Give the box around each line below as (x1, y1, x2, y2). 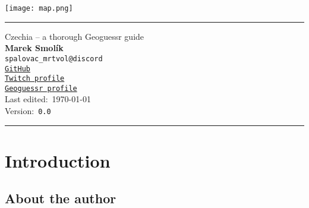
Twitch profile (5, 74, 65, 83)
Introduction (5, 148, 111, 172)
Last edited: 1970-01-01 (5, 93, 91, 105)
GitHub (5, 64, 30, 73)
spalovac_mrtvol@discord (5, 54, 103, 63)
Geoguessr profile (5, 84, 77, 93)
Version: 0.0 (5, 105, 51, 117)
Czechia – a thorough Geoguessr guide (5, 30, 144, 42)
